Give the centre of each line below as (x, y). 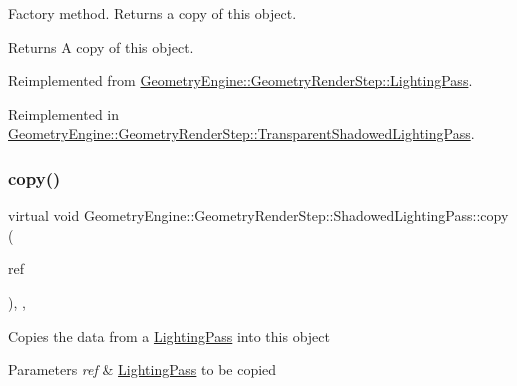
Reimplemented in (64, 113)
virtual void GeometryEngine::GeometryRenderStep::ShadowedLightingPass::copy (258, 215)
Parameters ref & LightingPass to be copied (142, 369)
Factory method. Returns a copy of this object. (152, 13)
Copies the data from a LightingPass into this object (169, 335)
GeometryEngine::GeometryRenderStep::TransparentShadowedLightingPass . (241, 133)
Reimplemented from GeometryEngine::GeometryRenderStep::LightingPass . (240, 80)
